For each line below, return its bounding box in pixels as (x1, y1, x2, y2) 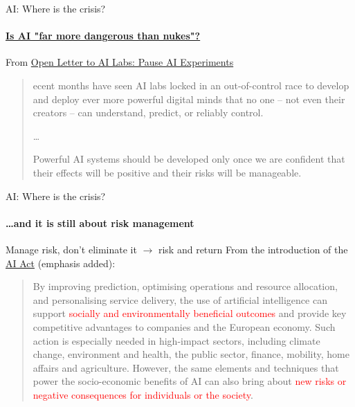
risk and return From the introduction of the (158, 242, 348, 256)
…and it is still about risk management (6, 215, 194, 230)
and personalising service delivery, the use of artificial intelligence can (33, 292, 327, 307)
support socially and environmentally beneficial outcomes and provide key (33, 306, 347, 320)
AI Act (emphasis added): (6, 255, 116, 270)
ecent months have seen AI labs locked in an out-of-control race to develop (33, 78, 349, 92)
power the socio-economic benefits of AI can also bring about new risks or (33, 374, 347, 388)
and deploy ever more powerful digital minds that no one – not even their (33, 91, 345, 106)
